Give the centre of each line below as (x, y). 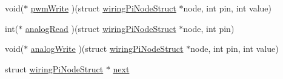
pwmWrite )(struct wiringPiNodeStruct (103, 8)
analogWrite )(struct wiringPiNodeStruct (107, 49)
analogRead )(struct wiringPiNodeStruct (101, 28)
